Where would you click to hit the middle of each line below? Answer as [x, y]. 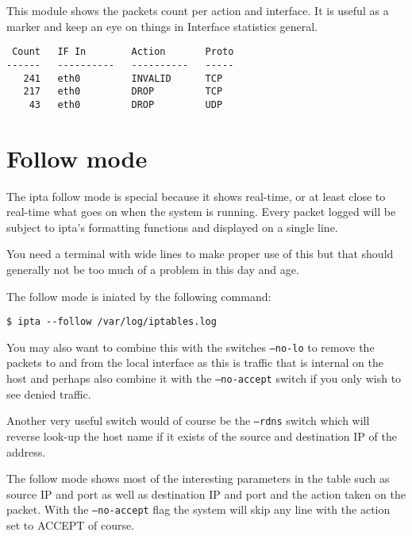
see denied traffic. [49, 393]
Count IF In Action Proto [123, 52]
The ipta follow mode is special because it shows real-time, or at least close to [196, 196]
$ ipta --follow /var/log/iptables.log [112, 322]
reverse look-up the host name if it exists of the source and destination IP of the [202, 436]
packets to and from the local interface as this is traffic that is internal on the [195, 362]
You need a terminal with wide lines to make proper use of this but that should [200, 254]
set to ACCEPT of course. [71, 525]
